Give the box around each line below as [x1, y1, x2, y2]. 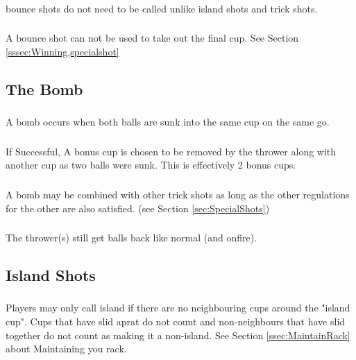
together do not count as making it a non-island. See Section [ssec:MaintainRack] [6, 327, 350, 342]
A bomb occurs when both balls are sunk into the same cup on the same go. [6, 114, 330, 129]
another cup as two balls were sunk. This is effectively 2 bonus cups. [6, 157, 296, 172]
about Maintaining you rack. [6, 341, 127, 356]
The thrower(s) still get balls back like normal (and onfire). [6, 230, 257, 245]
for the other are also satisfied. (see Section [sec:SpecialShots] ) [6, 200, 270, 215]
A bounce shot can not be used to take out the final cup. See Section [6, 31, 299, 45]
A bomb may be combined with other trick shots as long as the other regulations [6, 187, 350, 201]
